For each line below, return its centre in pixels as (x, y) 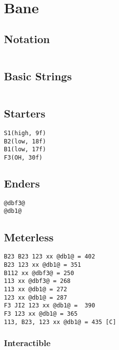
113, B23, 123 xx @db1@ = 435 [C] (60, 322)
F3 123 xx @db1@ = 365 (41, 314)
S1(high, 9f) (25, 133)
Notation (27, 38)
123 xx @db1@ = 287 (36, 297)
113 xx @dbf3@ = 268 (37, 281)
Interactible (27, 343)
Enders (22, 183)
